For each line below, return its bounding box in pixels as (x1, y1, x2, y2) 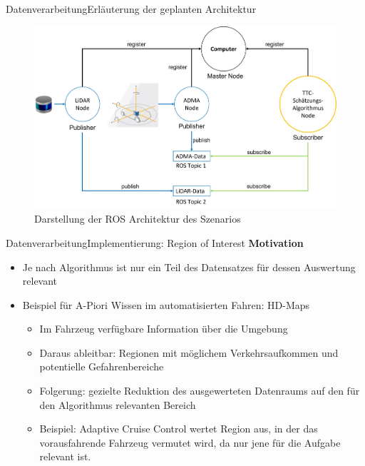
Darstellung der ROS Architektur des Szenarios (34, 211, 241, 226)
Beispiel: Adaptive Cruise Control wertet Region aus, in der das (39, 421, 318, 436)
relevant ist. (39, 449, 91, 464)
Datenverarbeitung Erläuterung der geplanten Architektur (6, 1, 257, 16)
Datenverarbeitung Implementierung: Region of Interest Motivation (6, 235, 304, 250)
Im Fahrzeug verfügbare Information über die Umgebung (39, 321, 288, 336)
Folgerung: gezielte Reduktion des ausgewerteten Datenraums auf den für (39, 383, 360, 398)
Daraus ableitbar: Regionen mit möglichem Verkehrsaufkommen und (39, 345, 339, 360)
